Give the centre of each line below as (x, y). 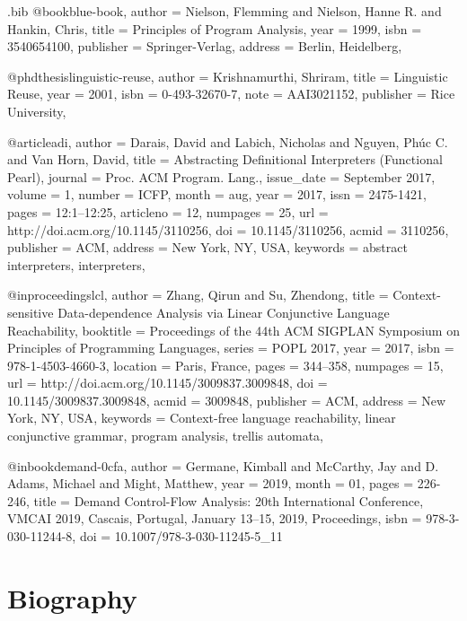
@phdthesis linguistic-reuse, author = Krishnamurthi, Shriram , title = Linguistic (228, 76)
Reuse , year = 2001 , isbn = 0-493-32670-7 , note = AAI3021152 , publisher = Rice (231, 94)
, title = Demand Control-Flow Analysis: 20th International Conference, (225, 500)
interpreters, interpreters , (76, 264)
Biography (72, 597)
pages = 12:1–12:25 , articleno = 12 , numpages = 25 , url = (168, 211)
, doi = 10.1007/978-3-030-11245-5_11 (177, 536)
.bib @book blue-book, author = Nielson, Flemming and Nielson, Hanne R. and (225, 11)
